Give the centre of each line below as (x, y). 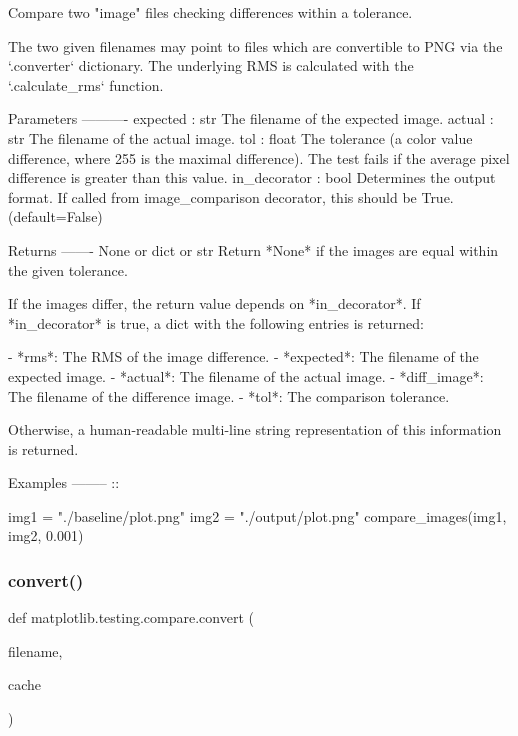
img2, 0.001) (46, 535)
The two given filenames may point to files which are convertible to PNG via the (255, 45)
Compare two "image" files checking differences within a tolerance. (210, 12)
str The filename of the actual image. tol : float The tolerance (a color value (240, 137)
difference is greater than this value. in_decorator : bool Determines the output (252, 177)
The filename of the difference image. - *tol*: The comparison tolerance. (229, 395)
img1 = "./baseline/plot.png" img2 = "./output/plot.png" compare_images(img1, (257, 515)
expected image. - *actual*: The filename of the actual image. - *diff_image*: (246, 375)
